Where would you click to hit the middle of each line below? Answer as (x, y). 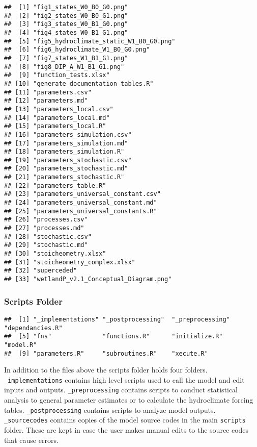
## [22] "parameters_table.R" (55, 185)
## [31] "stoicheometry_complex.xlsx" (70, 262)
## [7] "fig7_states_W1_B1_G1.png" (66, 58)
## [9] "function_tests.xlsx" (57, 75)
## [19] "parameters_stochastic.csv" (68, 160)
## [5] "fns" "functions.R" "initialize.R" (113, 337)
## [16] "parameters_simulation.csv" (68, 134)
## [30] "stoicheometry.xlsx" (55, 254)
